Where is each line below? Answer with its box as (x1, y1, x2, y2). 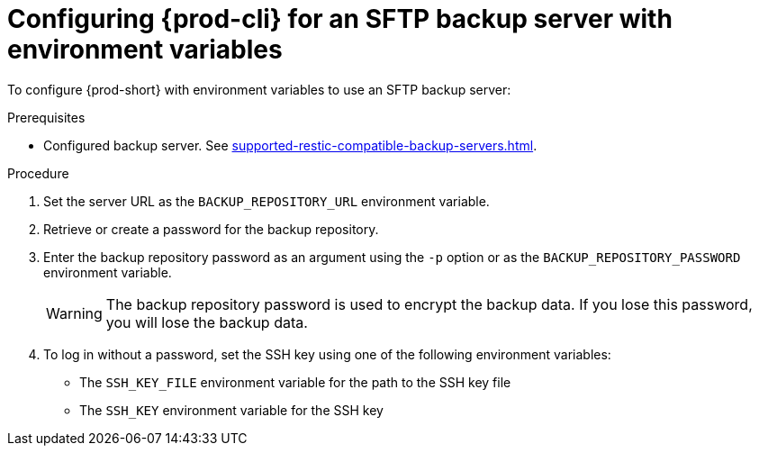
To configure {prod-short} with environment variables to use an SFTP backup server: (7, 81, 511, 97)
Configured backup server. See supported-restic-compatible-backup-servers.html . (43, 137, 538, 153)
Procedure (7, 165, 69, 181)
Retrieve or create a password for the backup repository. (43, 221, 379, 237)
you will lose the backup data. (105, 313, 308, 331)
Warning (46, 304, 103, 322)
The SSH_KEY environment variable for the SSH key (79, 402, 384, 418)
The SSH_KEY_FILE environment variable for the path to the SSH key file (79, 374, 511, 390)
